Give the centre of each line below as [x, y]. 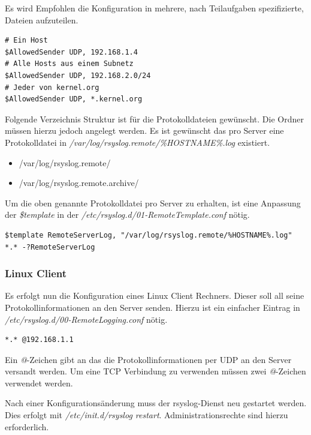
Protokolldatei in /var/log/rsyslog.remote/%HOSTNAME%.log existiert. [138, 142]
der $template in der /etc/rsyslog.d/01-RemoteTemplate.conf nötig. [127, 214]
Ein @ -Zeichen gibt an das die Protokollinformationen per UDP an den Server [148, 359]
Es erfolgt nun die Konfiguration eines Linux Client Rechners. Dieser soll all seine [155, 295]
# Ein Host [26, 40]
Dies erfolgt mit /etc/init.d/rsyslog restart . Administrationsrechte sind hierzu [147, 415]
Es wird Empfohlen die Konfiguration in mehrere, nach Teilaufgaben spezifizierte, [154, 8]
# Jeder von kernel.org [52, 87]
